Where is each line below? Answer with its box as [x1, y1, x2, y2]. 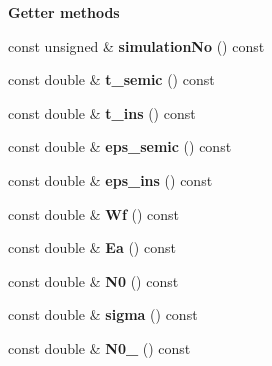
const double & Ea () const [8, 237, 176, 258]
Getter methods [8, 2, 120, 22]
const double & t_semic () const [8, 69, 215, 90]
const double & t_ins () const [8, 102, 196, 123]
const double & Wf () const [8, 203, 180, 224]
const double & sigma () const [8, 304, 198, 325]
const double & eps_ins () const [8, 169, 213, 190]
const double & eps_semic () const [8, 136, 232, 157]
